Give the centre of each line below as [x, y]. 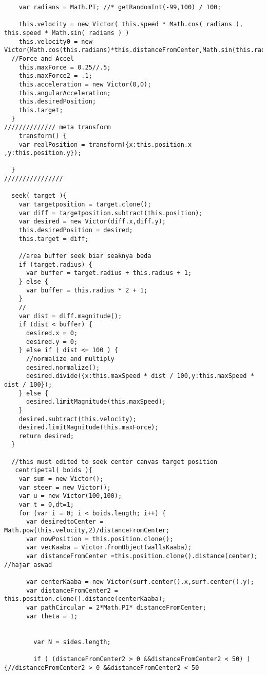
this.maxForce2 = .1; [55, 76]
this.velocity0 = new [55, 41]
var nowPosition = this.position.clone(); [100, 539]
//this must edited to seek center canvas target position [115, 462]
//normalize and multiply [70, 359]
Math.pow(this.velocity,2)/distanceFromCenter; [87, 531]
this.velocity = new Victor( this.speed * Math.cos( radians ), [131, 24]
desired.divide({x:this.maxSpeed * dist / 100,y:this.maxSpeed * [140, 376]
